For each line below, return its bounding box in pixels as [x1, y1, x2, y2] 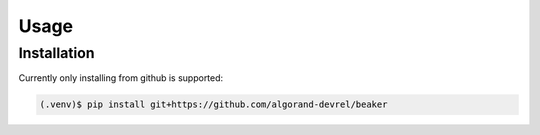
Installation [18, 44, 95, 62]
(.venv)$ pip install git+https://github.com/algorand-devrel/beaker [39, 99, 388, 110]
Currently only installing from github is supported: [18, 72, 224, 84]
